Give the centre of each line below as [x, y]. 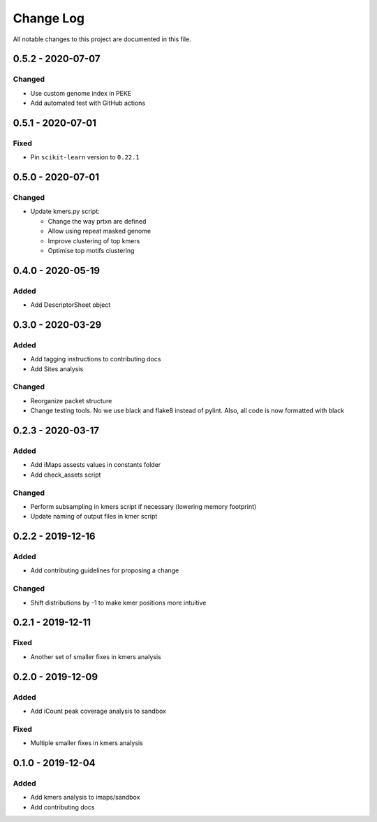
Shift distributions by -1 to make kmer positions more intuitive [118, 603]
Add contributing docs [62, 807]
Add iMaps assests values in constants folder [96, 465]
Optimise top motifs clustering [91, 250]
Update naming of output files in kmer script [94, 517]
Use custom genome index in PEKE [81, 93]
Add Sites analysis [57, 369]
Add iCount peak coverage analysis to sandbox [98, 711]
